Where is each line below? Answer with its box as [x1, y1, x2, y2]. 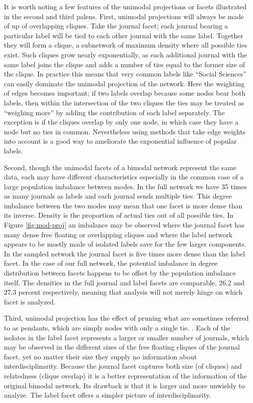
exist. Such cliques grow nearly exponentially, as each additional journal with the [4, 49, 247, 59]
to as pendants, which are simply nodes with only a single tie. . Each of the [4, 323, 230, 332]
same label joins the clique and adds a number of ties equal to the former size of [4, 59, 245, 69]
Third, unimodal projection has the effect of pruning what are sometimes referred [4, 313, 249, 323]
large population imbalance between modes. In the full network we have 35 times [4, 181, 247, 191]
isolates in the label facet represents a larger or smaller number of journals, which [4, 332, 249, 342]
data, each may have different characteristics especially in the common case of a [4, 172, 244, 182]
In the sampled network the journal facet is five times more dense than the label [4, 248, 245, 258]
